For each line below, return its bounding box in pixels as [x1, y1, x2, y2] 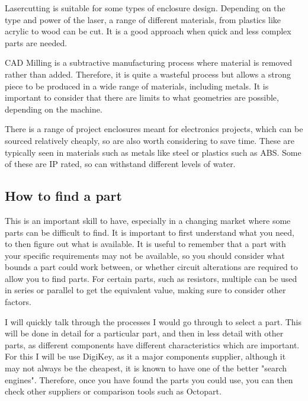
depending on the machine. [5, 102, 102, 115]
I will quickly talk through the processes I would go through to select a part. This [5, 315, 302, 328]
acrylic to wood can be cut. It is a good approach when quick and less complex [5, 25, 291, 37]
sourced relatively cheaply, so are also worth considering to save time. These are [5, 134, 295, 146]
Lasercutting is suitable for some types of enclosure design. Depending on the [5, 2, 285, 14]
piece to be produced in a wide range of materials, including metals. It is [5, 79, 269, 92]
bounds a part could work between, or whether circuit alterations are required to [5, 261, 298, 273]
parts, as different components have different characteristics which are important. [5, 338, 300, 351]
